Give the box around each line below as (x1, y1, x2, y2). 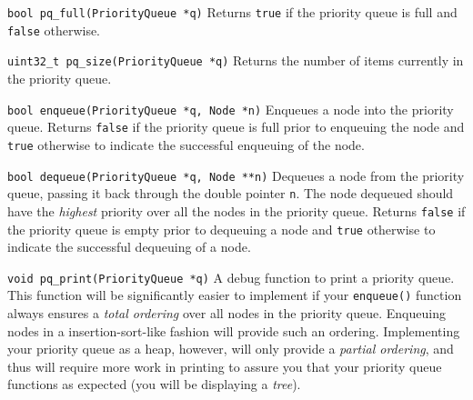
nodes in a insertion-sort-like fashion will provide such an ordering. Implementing (7, 321, 460, 340)
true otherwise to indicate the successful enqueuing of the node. (7, 135, 365, 154)
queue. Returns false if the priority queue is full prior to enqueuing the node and (7, 117, 465, 136)
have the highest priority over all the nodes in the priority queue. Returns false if (7, 201, 466, 220)
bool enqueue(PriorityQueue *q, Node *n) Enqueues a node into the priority (7, 99, 454, 118)
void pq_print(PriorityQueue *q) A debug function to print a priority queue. (7, 267, 455, 286)
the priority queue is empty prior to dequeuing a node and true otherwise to (7, 219, 436, 238)
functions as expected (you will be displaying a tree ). (7, 375, 301, 394)
